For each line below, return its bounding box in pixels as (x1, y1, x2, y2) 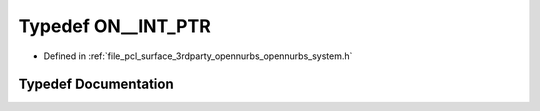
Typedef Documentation (18, 76, 174, 93)
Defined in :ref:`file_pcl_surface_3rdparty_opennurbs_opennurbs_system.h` (43, 50, 353, 62)
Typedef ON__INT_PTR (18, 15, 212, 37)
